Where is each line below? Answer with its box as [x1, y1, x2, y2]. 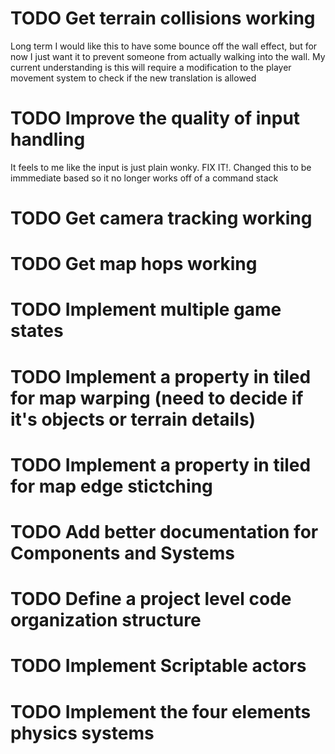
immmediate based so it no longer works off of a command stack [10, 172, 279, 184]
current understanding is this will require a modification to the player [10, 61, 292, 73]
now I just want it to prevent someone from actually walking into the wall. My [10, 50, 326, 62]
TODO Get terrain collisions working [10, 7, 316, 30]
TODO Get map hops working [10, 253, 258, 276]
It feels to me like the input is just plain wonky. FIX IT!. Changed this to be [10, 161, 312, 173]
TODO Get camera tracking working [10, 207, 313, 230]
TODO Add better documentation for [10, 521, 319, 543]
